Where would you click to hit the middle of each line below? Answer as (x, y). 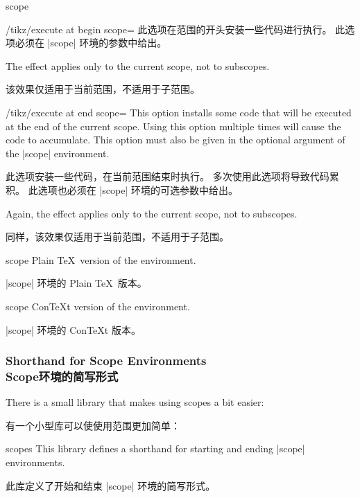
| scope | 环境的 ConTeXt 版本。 (73, 329)
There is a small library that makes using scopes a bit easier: (135, 402)
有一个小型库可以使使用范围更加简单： (93, 425)
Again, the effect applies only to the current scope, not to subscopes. (152, 213)
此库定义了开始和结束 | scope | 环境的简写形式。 (111, 485)
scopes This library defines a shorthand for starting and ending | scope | (155, 448)
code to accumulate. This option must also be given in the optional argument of (175, 140)
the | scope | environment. (58, 153)
